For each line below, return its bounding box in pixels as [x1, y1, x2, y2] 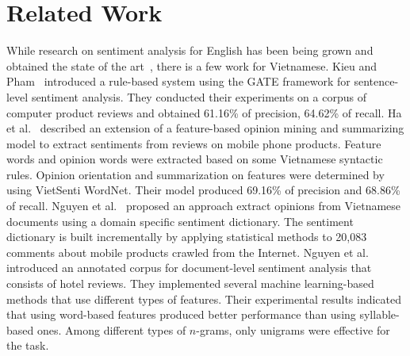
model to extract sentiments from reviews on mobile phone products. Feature [6, 135, 381, 151]
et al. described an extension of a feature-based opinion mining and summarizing [6, 120, 404, 136]
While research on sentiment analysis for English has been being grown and [6, 42, 374, 59]
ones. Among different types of [36, 321, 186, 338]
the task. [6, 337, 49, 354]
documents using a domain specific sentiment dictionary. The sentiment [6, 212, 354, 229]
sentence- [354, 73, 399, 90]
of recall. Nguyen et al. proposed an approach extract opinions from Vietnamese [6, 197, 401, 214]
